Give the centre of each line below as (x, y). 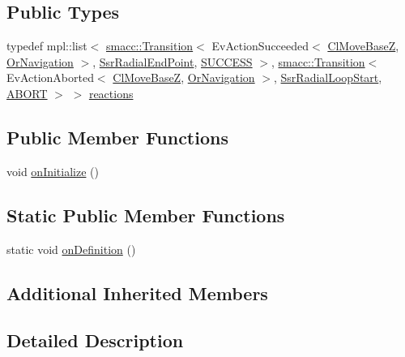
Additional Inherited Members (137, 292)
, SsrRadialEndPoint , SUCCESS (173, 61)
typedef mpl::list (47, 46)
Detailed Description (95, 340)
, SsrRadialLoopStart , (328, 77)
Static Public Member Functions (146, 215)
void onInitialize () (53, 171)
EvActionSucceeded (260, 46)
